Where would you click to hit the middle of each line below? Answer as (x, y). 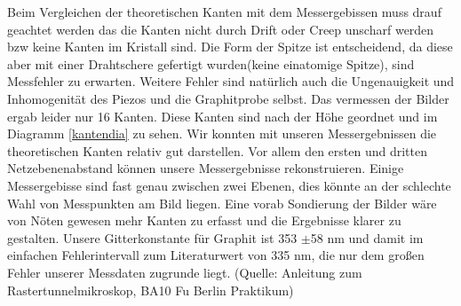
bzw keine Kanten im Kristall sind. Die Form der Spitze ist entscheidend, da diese (230, 47)
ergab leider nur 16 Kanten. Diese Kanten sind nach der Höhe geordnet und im (223, 116)
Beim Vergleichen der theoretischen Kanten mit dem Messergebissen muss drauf (224, 12)
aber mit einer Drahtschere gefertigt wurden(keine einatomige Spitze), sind (211, 63)
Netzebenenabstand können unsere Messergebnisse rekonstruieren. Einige (206, 168)
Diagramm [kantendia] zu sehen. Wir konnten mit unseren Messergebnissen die (222, 133)
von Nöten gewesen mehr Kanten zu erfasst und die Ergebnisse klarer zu (204, 220)
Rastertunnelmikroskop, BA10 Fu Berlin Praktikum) (151, 290)
